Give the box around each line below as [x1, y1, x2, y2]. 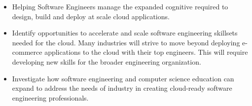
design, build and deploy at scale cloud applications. [12, 11, 170, 21]
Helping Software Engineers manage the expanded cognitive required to [12, 1, 228, 11]
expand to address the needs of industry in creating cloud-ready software [12, 83, 232, 93]
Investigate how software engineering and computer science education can [12, 73, 234, 83]
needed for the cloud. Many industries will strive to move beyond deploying [12, 37, 240, 47]
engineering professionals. [12, 92, 89, 103]
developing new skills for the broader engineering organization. [12, 56, 201, 67]
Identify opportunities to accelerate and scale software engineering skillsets [12, 28, 238, 38]
